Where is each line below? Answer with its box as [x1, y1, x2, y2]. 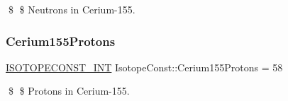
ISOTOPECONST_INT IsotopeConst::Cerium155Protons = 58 [6, 59, 283, 74]
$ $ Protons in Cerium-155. [8, 83, 130, 98]
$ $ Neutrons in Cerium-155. [8, 2, 135, 16]
